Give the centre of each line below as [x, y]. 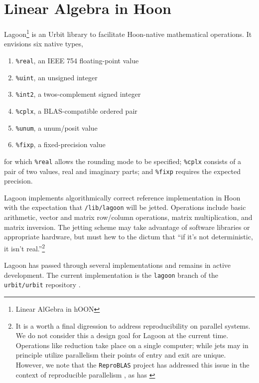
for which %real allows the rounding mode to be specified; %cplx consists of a [123, 161]
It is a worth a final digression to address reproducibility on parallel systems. [133, 325]
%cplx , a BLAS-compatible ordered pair [76, 110]
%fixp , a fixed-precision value [61, 144]
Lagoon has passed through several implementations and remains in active [117, 265]
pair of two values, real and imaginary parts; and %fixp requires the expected [122, 171]
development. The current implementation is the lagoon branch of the [111, 275]
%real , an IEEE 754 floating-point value [77, 60]
